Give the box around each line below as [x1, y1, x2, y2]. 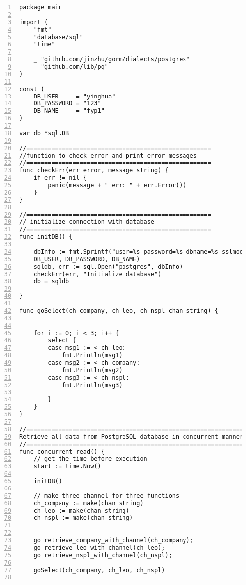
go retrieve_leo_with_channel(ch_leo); [33, 544, 165, 551]
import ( [19, 18, 48, 26]
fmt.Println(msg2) [61, 366, 123, 374]
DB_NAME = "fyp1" [33, 107, 105, 115]
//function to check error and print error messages [19, 152, 197, 159]
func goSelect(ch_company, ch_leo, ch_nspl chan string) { [19, 307, 218, 314]
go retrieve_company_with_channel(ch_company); [33, 537, 193, 544]
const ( [19, 85, 45, 93]
